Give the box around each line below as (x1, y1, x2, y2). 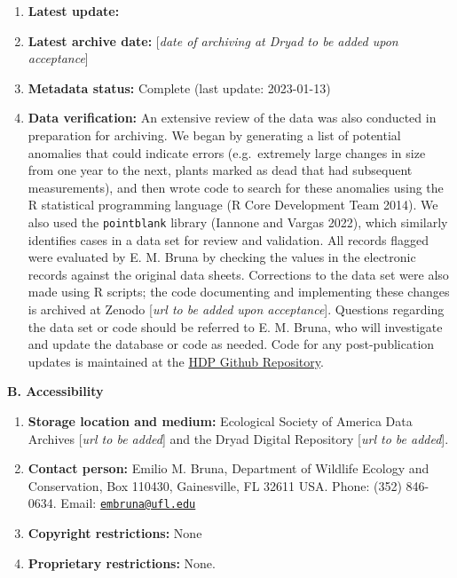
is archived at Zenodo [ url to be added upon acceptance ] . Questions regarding (28, 299, 445, 318)
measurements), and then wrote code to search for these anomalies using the (28, 178, 444, 196)
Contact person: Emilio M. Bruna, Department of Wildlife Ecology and (28, 459, 429, 478)
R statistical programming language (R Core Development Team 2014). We (28, 195, 438, 214)
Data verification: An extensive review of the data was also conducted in (28, 108, 437, 127)
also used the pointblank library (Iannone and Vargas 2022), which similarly (28, 212, 448, 231)
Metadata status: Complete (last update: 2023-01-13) (28, 78, 331, 97)
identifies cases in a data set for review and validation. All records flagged (28, 230, 429, 249)
